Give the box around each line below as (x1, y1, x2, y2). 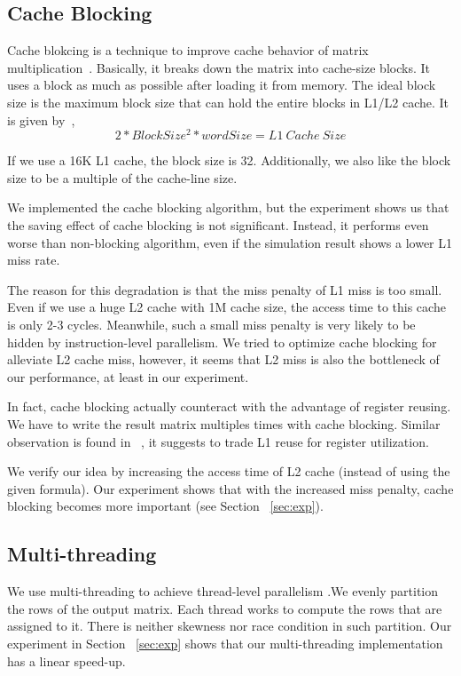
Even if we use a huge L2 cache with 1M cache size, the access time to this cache (7, 298, 446, 316)
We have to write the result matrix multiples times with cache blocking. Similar (7, 414, 441, 433)
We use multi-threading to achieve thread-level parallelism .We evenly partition (7, 582, 439, 600)
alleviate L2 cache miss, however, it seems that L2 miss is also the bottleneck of (7, 350, 440, 369)
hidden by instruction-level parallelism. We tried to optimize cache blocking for (7, 332, 437, 351)
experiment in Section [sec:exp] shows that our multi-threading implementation (7, 633, 443, 652)
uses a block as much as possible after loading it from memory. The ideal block (7, 76, 436, 94)
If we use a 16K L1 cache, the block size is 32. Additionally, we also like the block (7, 151, 451, 170)
